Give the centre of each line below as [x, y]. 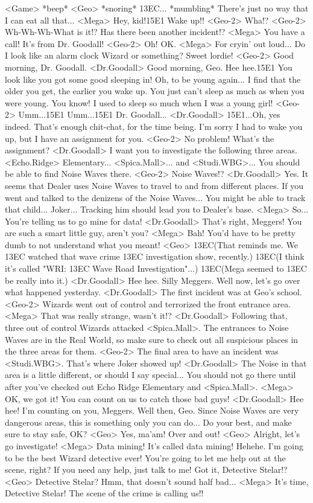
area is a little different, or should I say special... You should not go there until [150, 375]
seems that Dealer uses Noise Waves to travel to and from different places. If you [154, 185]
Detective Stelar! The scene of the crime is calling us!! [104, 493]
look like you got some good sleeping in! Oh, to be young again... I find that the [153, 79]
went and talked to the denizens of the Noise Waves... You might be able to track [155, 197]
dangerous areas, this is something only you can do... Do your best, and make [148, 422]
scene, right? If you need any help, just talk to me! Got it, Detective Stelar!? [146, 469]
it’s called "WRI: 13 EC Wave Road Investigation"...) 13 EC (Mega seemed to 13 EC [156, 268]
